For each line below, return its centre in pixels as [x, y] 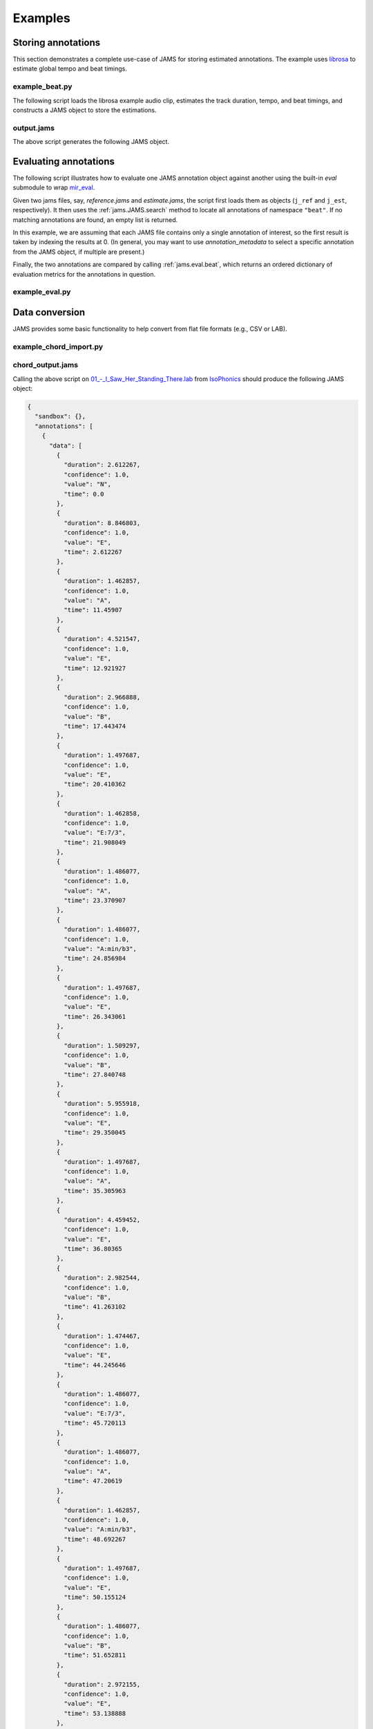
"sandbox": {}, [60, 416]
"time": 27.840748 [95, 1075]
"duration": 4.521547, [102, 639]
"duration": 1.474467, [102, 1336]
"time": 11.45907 [93, 610]
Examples [41, 18]
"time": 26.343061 [95, 1016]
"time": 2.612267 [93, 552]
